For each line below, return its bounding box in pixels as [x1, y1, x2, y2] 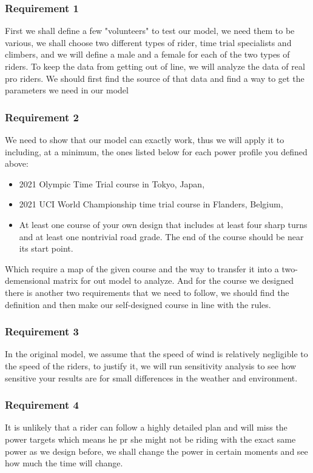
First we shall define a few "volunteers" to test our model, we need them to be [5, 24, 295, 37]
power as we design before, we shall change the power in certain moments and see [5, 444, 308, 457]
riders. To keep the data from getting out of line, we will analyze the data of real [5, 60, 305, 72]
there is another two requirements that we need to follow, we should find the [5, 286, 289, 298]
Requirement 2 [5, 109, 79, 124]
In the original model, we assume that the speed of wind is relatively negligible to [5, 347, 308, 360]
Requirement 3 [5, 324, 79, 339]
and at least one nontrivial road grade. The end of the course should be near [19, 230, 304, 243]
